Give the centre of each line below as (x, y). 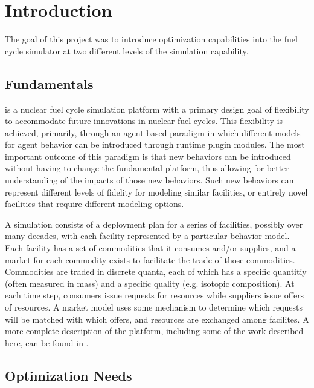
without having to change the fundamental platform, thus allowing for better (147, 168)
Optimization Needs (69, 375)
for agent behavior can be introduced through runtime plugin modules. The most (155, 144)
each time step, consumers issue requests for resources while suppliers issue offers (155, 295)
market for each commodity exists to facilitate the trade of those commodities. (150, 259)
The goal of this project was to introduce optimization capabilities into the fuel (151, 39)
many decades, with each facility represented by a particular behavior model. (147, 236)
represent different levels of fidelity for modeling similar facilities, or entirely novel (156, 192)
